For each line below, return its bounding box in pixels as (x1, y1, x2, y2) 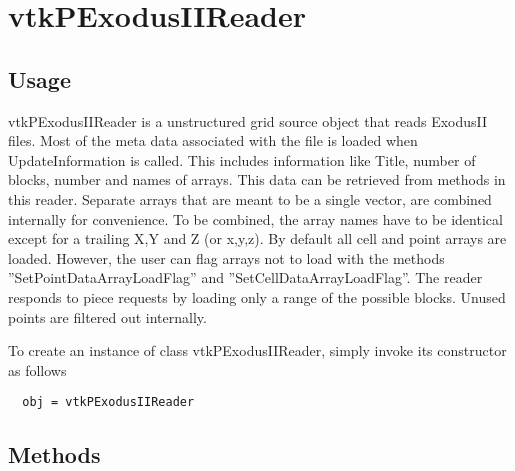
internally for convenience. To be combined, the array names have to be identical (8, 208, 503, 229)
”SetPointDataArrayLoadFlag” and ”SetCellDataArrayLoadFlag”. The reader (8, 267, 483, 288)
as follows (8, 359, 67, 380)
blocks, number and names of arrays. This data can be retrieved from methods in (8, 169, 506, 190)
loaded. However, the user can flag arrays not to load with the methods (8, 247, 445, 268)
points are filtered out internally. (8, 306, 207, 327)
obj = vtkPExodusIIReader (22, 395, 195, 410)
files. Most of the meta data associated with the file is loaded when (8, 130, 418, 151)
